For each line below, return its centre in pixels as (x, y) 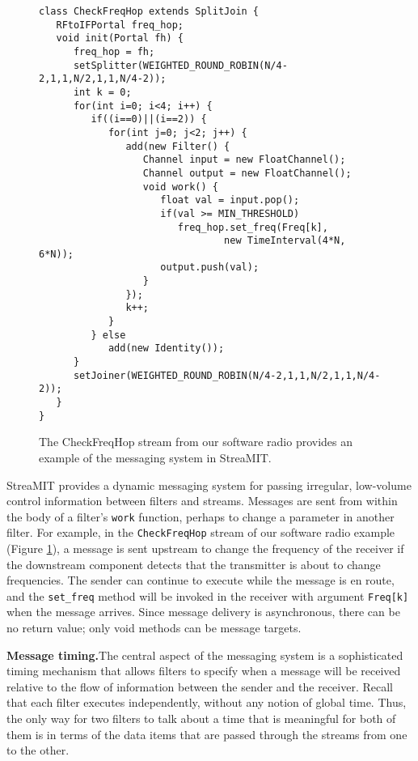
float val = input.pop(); (230, 200)
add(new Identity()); (166, 349)
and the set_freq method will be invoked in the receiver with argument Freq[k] (208, 595)
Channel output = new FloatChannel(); (247, 173)
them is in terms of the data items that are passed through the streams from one (207, 734)
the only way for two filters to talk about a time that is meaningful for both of (201, 718)
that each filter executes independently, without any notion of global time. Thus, (207, 702)
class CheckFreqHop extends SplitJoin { (149, 11)
